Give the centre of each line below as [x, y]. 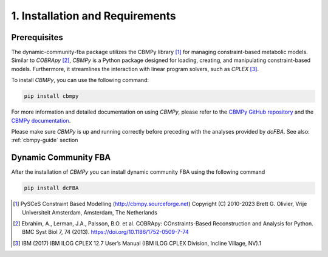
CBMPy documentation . [41, 120]
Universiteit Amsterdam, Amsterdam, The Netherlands [90, 212]
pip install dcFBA [51, 188]
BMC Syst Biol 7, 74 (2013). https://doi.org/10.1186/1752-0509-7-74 [105, 232]
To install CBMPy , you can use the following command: [80, 80]
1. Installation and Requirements [94, 16]
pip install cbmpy [51, 96]
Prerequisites [37, 37]
